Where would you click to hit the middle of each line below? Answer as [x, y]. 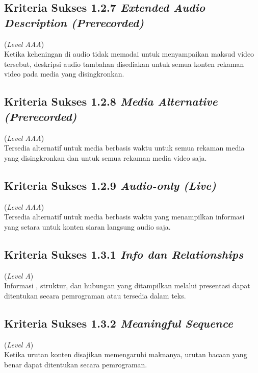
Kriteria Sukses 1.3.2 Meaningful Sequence [119, 323]
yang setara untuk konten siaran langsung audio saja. [87, 226]
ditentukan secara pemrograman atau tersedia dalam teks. [95, 295]
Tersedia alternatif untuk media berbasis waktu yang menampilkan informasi [124, 217]
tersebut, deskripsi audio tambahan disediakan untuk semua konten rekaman [124, 64]
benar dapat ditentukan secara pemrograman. [76, 364]
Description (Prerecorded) [74, 22]
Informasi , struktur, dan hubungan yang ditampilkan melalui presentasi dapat [127, 285]
